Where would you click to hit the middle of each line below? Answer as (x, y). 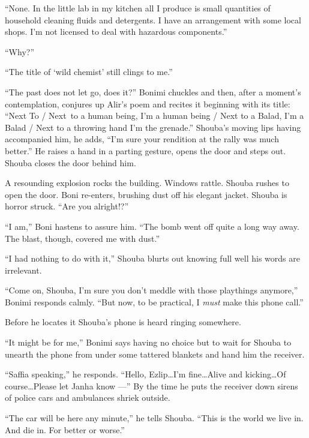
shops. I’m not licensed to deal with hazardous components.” (116, 31)
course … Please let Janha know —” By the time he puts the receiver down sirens (151, 385)
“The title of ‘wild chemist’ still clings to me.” (89, 72)
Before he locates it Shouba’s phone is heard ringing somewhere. (123, 322)
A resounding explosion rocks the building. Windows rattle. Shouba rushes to (147, 183)
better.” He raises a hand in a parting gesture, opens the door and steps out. (145, 150)
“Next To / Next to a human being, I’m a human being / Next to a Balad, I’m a (154, 115)
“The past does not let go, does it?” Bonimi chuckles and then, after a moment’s (153, 91)
